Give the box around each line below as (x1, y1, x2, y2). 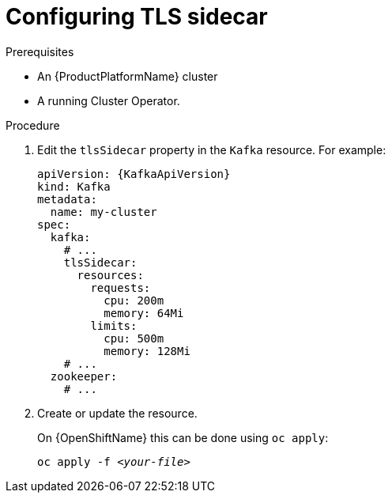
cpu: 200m (104, 293, 164, 307)
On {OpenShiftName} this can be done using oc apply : (37, 430, 329, 444)
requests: (90, 281, 151, 294)
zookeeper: (50, 369, 118, 383)
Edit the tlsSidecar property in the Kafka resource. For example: (37, 142, 386, 157)
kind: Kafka (37, 180, 111, 193)
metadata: (37, 192, 97, 206)
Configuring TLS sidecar (6, 3, 268, 30)
